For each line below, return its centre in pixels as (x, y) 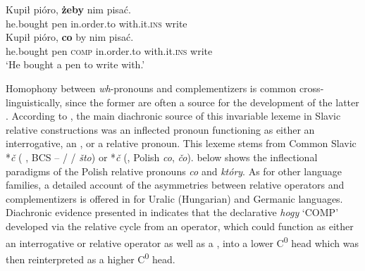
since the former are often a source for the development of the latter (212, 102)
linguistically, (34, 102)
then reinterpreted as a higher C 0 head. (91, 258)
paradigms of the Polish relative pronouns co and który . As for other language (174, 171)
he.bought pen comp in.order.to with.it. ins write (109, 50)
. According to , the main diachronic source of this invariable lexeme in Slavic (173, 116)
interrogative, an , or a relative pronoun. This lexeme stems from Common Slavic (181, 143)
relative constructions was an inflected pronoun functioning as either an (160, 129)
